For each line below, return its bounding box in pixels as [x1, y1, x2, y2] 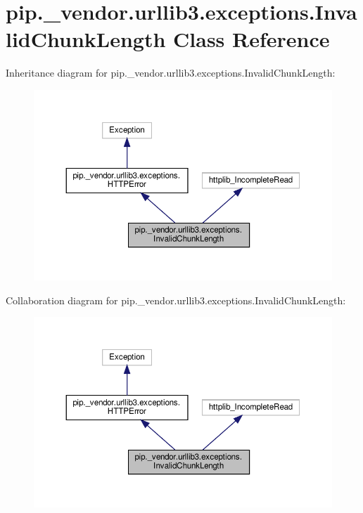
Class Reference [173, 25, 330, 53]
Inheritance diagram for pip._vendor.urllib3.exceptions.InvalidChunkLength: [6, 65, 336, 80]
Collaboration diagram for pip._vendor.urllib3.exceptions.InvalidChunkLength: [6, 292, 346, 307]
